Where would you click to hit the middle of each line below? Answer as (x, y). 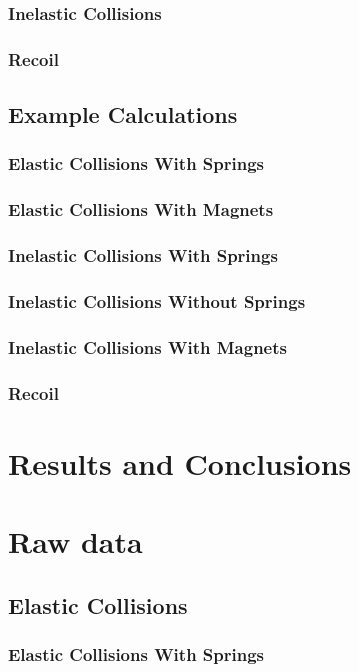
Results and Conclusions (180, 462)
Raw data (75, 541)
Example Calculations (123, 114)
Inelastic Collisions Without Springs (157, 300)
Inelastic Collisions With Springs (143, 255)
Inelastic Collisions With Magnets (147, 346)
